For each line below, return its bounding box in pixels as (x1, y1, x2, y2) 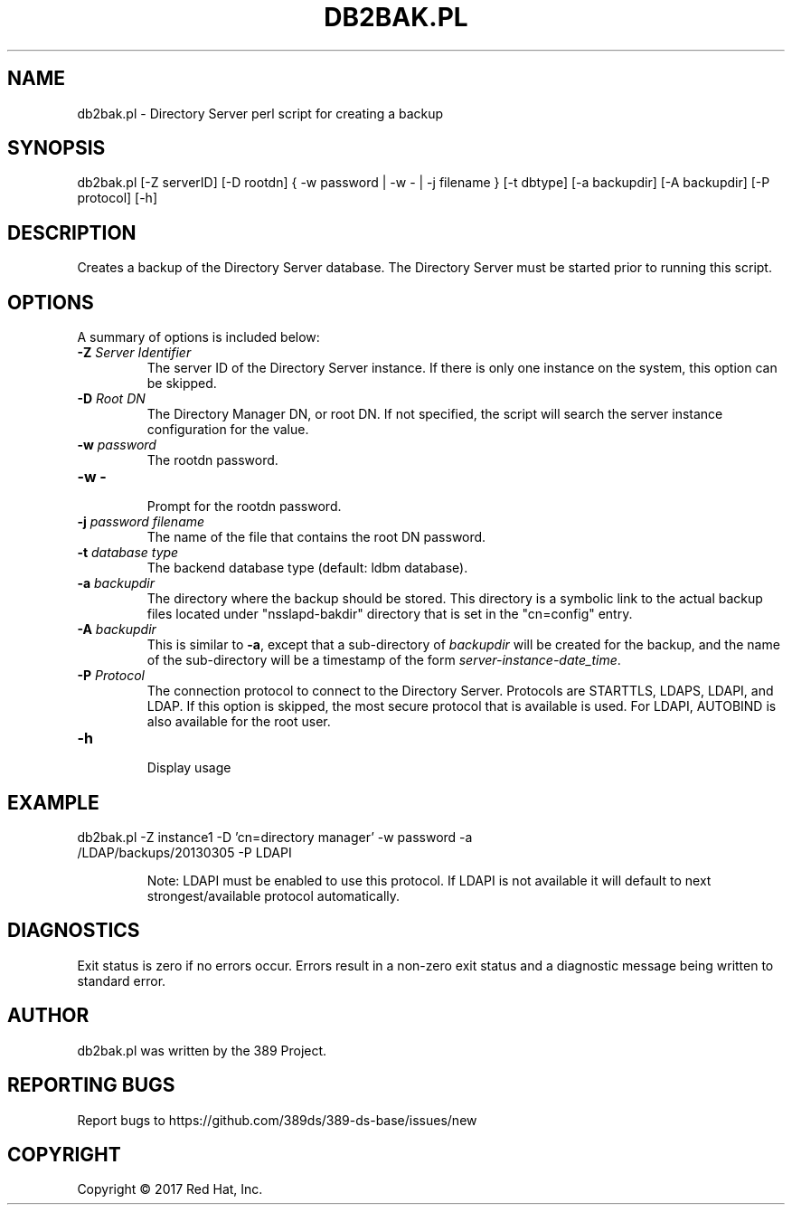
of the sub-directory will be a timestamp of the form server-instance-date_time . (146, 652, 621, 668)
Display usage (146, 760, 231, 776)
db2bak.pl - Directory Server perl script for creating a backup (77, 105, 444, 121)
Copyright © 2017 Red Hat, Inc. (77, 1181, 263, 1198)
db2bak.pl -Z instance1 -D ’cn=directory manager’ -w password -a (77, 829, 473, 845)
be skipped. (146, 375, 217, 392)
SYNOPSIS (7, 137, 106, 160)
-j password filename (77, 514, 205, 530)
